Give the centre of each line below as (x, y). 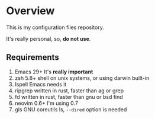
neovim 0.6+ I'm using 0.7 (46, 103)
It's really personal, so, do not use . (49, 38)
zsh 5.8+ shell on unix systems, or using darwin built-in (82, 78)
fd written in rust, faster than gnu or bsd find (69, 97)
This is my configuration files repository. (55, 27)
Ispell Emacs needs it (41, 84)
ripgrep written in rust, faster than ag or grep (69, 91)
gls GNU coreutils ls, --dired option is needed (71, 109)
